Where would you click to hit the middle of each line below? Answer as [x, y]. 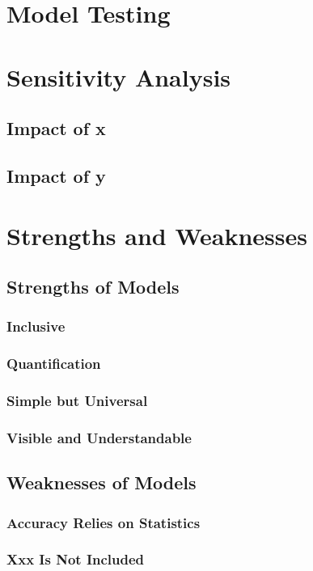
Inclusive [36, 326]
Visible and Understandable [99, 437]
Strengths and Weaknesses [157, 235]
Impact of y [56, 175]
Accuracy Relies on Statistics [104, 522]
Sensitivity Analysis [119, 76]
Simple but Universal [77, 401]
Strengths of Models [93, 287]
